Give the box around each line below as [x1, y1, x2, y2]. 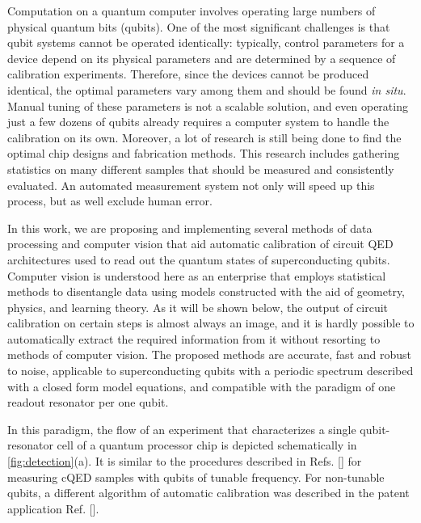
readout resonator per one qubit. [7, 394, 169, 411]
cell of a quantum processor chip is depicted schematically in [57, 437, 357, 453]
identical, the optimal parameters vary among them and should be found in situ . [7, 81, 406, 98]
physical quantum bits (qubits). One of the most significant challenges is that [7, 18, 390, 35]
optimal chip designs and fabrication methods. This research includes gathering [7, 145, 400, 162]
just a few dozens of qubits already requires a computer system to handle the [7, 113, 389, 130]
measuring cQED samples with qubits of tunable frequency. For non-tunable [7, 468, 385, 485]
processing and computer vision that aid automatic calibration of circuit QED [7, 235, 394, 252]
